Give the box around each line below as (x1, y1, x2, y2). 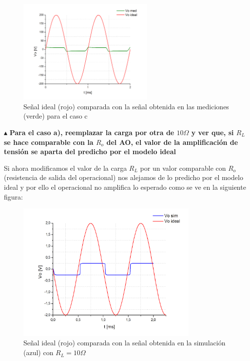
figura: (4, 191, 23, 201)
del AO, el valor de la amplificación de (106, 137, 238, 147)
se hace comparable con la (4, 137, 94, 147)
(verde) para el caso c (23, 111, 88, 121)
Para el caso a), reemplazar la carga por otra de (9, 127, 174, 138)
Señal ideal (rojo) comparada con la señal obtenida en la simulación (23, 338, 226, 348)
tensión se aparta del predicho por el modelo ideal (4, 146, 176, 157)
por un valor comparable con (140, 162, 226, 173)
